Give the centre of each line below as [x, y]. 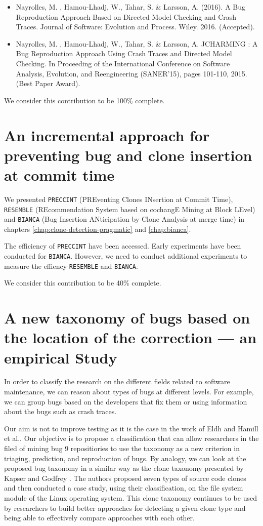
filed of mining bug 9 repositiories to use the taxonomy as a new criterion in [122, 448]
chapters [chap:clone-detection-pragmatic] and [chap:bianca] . [98, 229]
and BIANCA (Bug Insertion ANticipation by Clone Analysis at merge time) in [124, 219]
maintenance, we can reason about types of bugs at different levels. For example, [129, 392]
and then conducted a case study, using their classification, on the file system [124, 488]
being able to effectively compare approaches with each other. [99, 518]
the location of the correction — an [130, 337]
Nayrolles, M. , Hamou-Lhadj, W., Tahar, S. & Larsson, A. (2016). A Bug [131, 7]
